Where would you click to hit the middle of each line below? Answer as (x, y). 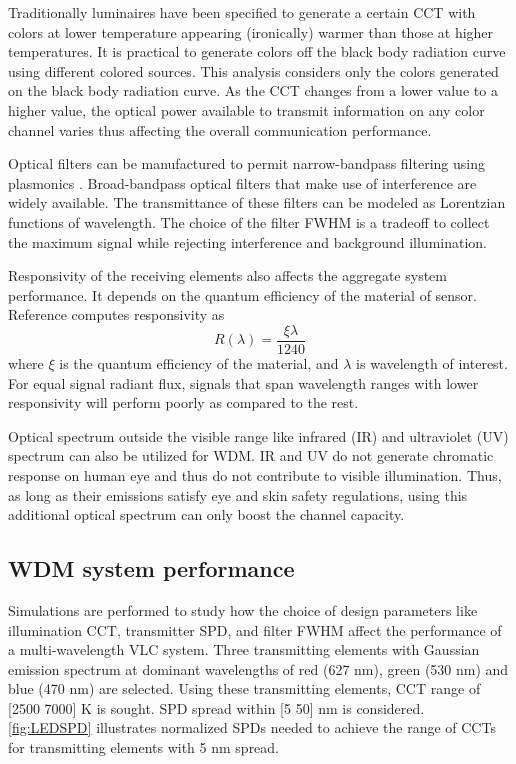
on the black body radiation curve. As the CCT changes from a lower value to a (253, 90)
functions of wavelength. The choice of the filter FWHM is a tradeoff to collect (249, 221)
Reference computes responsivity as (116, 314)
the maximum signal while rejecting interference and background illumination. (247, 241)
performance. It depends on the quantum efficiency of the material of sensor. (242, 294)
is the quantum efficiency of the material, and (199, 362)
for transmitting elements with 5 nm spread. (144, 747)
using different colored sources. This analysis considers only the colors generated (253, 70)
